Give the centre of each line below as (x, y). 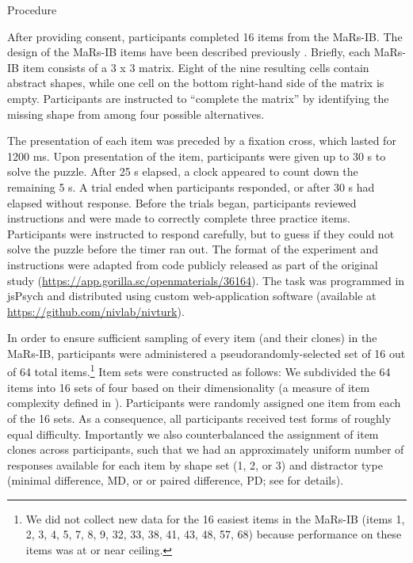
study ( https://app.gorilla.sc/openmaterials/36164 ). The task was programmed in (206, 280)
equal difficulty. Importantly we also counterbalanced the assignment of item (193, 434)
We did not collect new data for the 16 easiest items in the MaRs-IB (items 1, (215, 518)
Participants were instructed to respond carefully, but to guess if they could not (201, 233)
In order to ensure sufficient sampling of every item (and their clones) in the (192, 338)
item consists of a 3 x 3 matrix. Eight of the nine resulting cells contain (196, 67)
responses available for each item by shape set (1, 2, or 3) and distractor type (195, 464)
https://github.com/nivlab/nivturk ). (96, 311)
